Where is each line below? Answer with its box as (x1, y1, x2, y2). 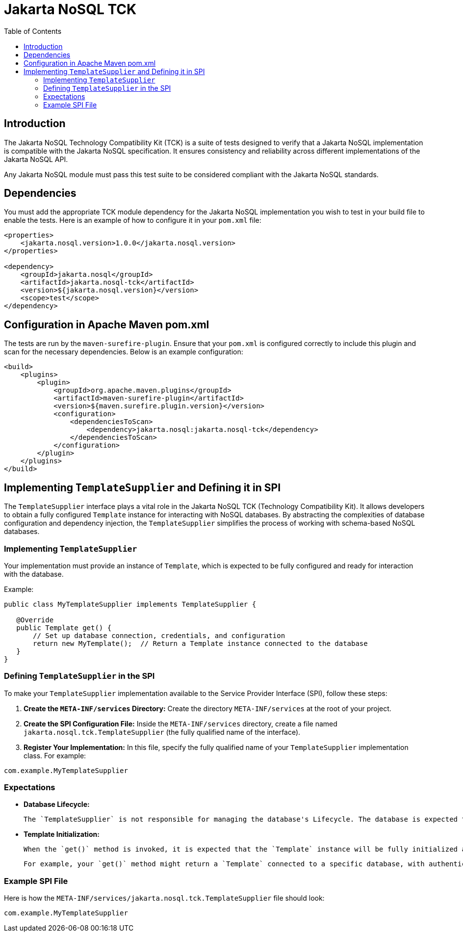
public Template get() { (16, 623, 112, 632)
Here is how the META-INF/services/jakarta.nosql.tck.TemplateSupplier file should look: (4, 894, 325, 903)
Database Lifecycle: (24, 800, 90, 809)
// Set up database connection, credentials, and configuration (33, 631, 285, 640)
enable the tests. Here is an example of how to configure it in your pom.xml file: (4, 216, 261, 225)
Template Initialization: (24, 830, 100, 839)
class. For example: (24, 751, 86, 760)
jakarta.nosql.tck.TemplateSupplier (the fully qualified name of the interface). (24, 727, 301, 736)
